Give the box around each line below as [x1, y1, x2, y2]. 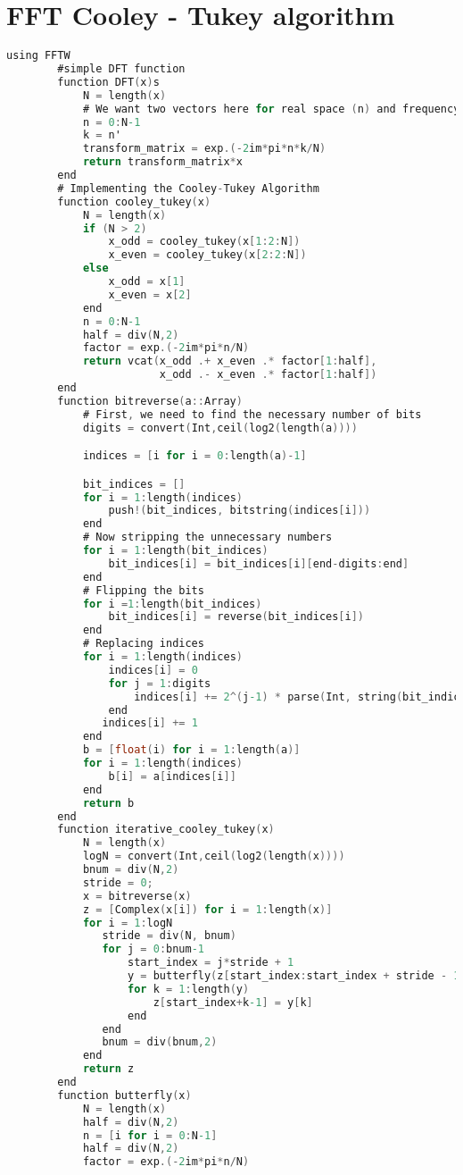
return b [82, 796, 135, 810]
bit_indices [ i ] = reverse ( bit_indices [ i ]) [108, 610, 365, 624]
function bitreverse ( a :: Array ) [57, 394, 243, 407]
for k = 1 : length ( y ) [128, 982, 250, 995]
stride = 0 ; [82, 876, 153, 889]
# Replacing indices [82, 637, 204, 650]
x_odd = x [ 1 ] [108, 275, 186, 288]
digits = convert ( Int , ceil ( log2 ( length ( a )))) [82, 421, 358, 434]
